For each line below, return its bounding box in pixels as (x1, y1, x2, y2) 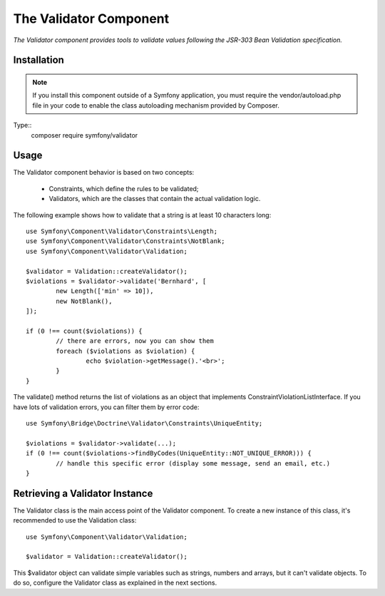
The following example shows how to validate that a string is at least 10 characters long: (13, 210, 272, 219)
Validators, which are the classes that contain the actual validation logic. (48, 195, 261, 203)
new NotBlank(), (56, 297, 113, 305)
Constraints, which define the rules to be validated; (48, 184, 199, 192)
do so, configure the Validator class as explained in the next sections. (13, 578, 217, 587)
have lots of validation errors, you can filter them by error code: (13, 403, 200, 411)
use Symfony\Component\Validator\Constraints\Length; (26, 227, 217, 235)
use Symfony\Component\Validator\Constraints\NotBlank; (26, 237, 225, 245)
